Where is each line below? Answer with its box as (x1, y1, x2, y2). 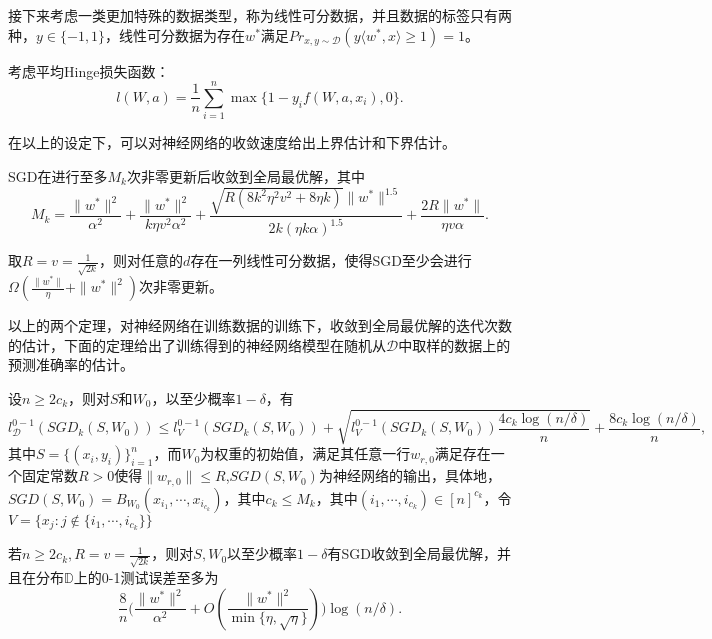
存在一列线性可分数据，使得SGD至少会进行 (190, 250, 472, 271)
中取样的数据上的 (398, 334, 511, 355)
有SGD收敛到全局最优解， (327, 543, 497, 564)
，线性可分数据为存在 (105, 24, 246, 45)
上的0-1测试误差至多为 (73, 567, 219, 588)
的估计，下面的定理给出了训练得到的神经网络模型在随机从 (8, 334, 386, 355)
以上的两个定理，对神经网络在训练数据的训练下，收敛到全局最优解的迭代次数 (8, 315, 512, 336)
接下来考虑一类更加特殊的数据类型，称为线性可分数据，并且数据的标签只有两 (8, 5, 512, 25)
